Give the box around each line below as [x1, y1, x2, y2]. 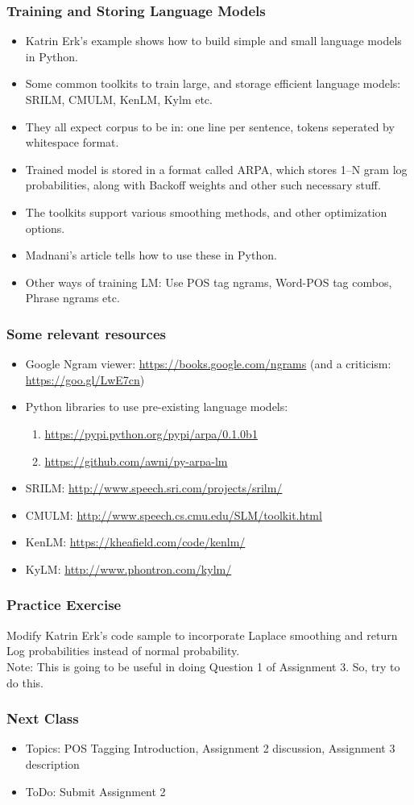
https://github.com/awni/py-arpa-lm [44, 452, 228, 469]
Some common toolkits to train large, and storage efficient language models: [25, 75, 401, 92]
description [25, 755, 80, 772]
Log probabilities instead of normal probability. [6, 642, 240, 659]
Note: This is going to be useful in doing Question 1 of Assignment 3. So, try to [6, 658, 400, 674]
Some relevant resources [6, 323, 166, 343]
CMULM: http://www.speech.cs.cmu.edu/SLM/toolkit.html [25, 506, 322, 523]
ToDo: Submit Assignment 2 [25, 782, 166, 799]
